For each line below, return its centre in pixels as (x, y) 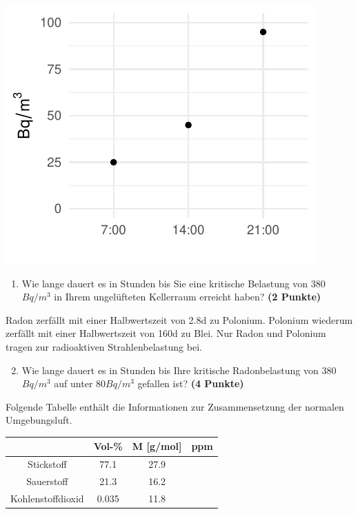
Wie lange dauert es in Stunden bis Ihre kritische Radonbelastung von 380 (179, 370)
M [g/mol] (157, 446)
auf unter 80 (80, 383)
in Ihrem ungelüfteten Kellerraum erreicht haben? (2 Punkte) (188, 297)
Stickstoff (47, 464)
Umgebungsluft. (39, 420)
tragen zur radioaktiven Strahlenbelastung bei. (104, 346)
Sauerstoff (47, 481)
